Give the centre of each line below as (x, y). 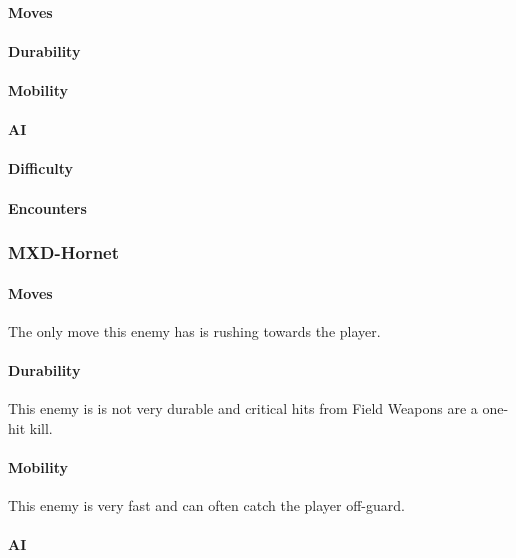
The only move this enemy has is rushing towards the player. (194, 330)
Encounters (47, 207)
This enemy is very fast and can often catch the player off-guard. (206, 505)
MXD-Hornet (64, 252)
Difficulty (41, 168)
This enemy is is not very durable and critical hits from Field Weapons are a (243, 408)
